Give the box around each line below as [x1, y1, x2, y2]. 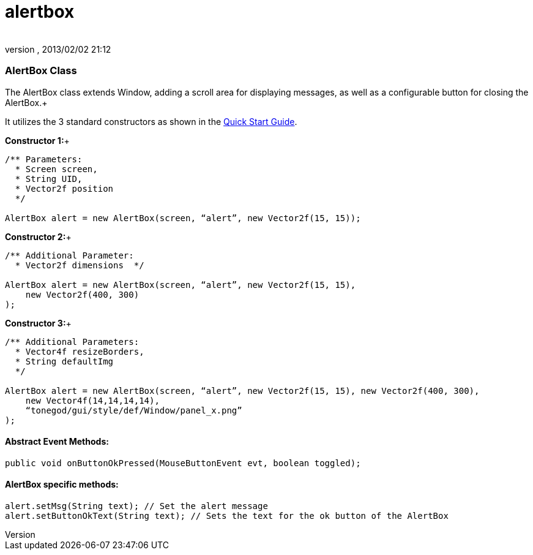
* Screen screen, [15, 164, 98, 174]
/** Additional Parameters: [5, 336, 140, 347]
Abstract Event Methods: [5, 436, 109, 447]
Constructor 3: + [5, 317, 72, 328]
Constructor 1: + [5, 135, 70, 146]
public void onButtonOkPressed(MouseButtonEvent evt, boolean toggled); [5, 458, 361, 468]
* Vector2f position [15, 183, 114, 194]
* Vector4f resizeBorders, [15, 346, 144, 357]
